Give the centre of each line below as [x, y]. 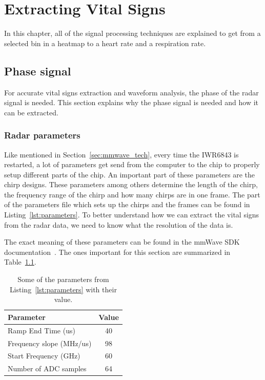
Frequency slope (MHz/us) [50, 343]
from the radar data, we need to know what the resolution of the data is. [119, 224]
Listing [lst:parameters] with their [63, 289]
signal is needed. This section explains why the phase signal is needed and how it [131, 102]
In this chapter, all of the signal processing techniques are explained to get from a [132, 33]
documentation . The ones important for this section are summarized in [117, 252]
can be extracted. [31, 112]
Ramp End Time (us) [42, 330]
